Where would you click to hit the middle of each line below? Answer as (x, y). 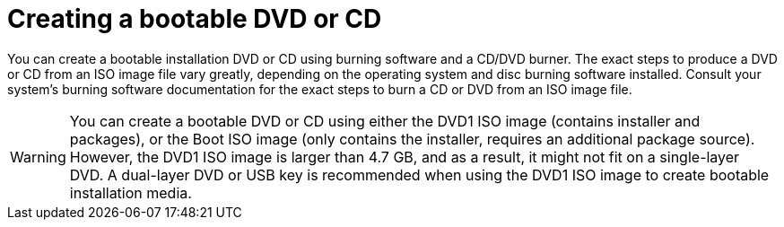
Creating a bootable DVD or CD (195, 19)
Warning (38, 157)
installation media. (131, 192)
